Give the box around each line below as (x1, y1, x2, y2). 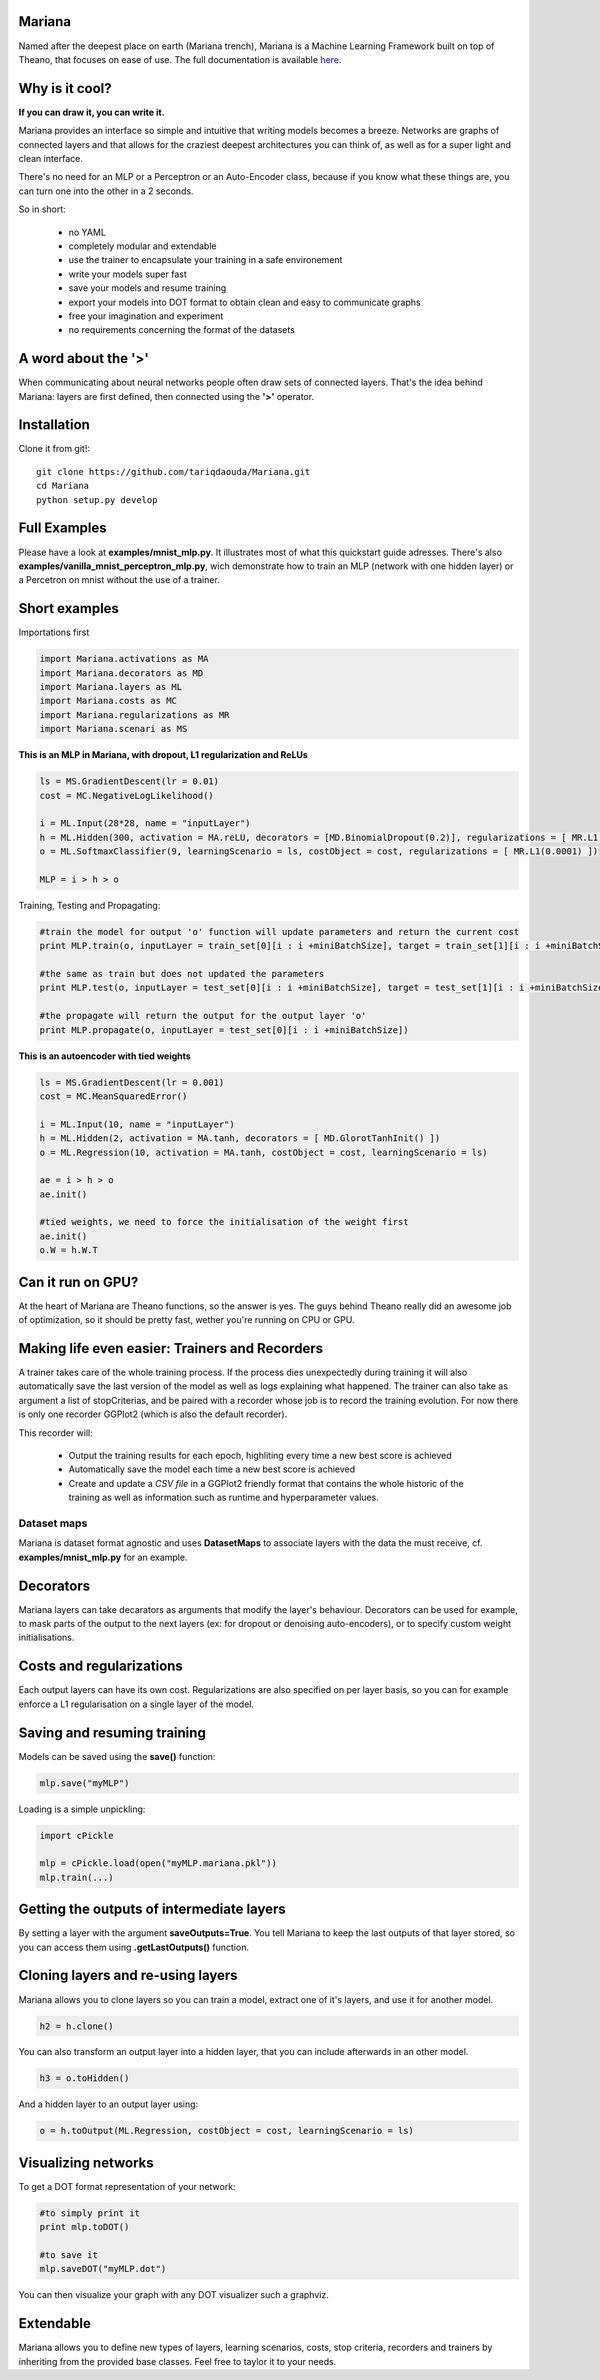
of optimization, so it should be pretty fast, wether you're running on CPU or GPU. (18, 1314, 355, 1326)
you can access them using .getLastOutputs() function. (18, 1941, 250, 1953)
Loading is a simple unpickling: (18, 1803, 146, 1815)
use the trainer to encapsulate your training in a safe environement (68, 254, 343, 266)
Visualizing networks (18, 2154, 154, 2171)
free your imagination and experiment (68, 310, 224, 322)
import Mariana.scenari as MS (39, 723, 188, 735)
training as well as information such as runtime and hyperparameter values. (68, 1491, 379, 1504)
